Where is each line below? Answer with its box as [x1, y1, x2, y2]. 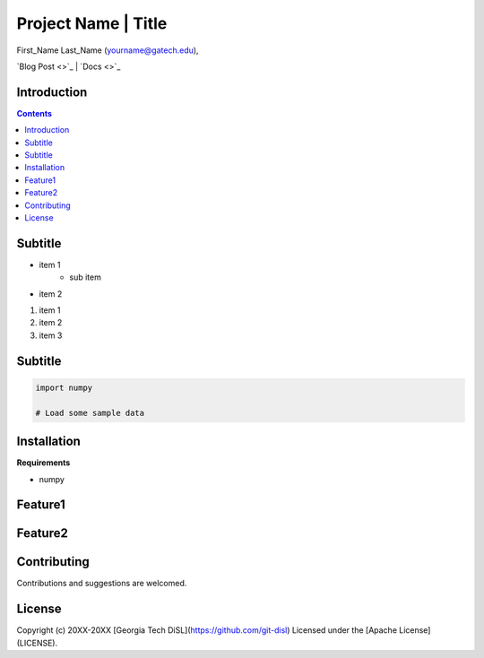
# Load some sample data [35, 408, 145, 418]
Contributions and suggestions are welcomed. [16, 578, 187, 589]
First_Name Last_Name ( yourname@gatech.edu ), [16, 45, 199, 56]
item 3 [39, 330, 63, 341]
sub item [69, 272, 102, 282]
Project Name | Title [16, 13, 168, 33]
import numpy [35, 382, 93, 393]
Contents [16, 108, 53, 118]
